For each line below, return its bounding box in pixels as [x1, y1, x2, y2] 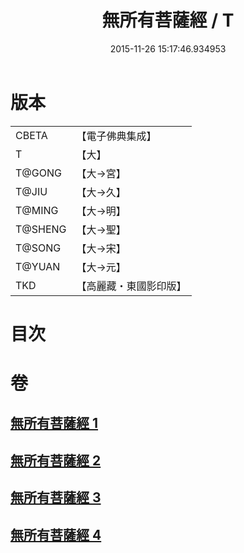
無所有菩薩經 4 [10, 526, 102, 543]
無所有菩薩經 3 [10, 489, 102, 506]
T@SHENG [15, 222, 67, 236]
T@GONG [15, 166, 62, 180]
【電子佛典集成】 [76, 129, 157, 143]
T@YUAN [15, 259, 61, 273]
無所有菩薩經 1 [10, 415, 99, 432]
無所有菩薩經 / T [101, 9, 235, 32]
